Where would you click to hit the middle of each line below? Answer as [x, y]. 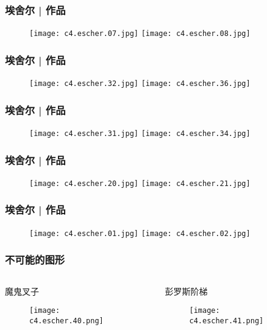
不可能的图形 [35, 260]
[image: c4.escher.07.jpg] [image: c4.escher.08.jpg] [140, 34]
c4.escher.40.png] [66, 321]
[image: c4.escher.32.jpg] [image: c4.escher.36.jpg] [140, 84]
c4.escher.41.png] [226, 321]
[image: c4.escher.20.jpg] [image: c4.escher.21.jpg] [140, 183]
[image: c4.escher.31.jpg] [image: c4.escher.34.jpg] [140, 133]
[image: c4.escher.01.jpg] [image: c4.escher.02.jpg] [140, 233]
